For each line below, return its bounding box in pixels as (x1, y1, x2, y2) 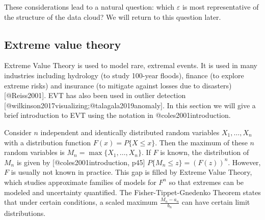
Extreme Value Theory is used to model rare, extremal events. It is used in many (4, 60, 257, 71)
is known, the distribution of (160, 147, 249, 158)
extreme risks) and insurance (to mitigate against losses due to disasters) (4, 80, 232, 90)
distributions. (4, 208, 46, 218)
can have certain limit (181, 197, 250, 207)
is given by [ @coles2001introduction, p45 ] (16, 156, 145, 167)
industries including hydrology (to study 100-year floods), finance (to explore (4, 70, 244, 80)
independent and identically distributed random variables (40, 127, 220, 137)
